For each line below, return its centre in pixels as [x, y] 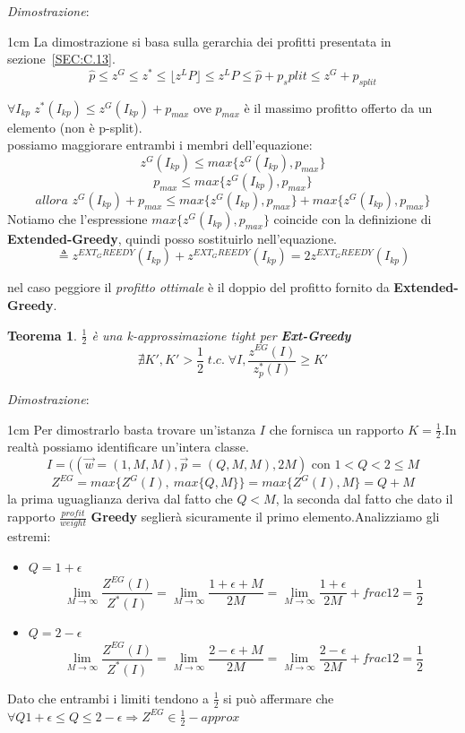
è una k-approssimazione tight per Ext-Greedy [221, 335]
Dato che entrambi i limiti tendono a [108, 698]
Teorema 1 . [42, 335]
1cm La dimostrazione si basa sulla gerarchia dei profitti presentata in [199, 41]
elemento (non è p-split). [75, 127]
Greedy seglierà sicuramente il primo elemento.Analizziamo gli [265, 517]
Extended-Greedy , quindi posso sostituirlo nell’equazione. [172, 238]
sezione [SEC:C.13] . [61, 59]
